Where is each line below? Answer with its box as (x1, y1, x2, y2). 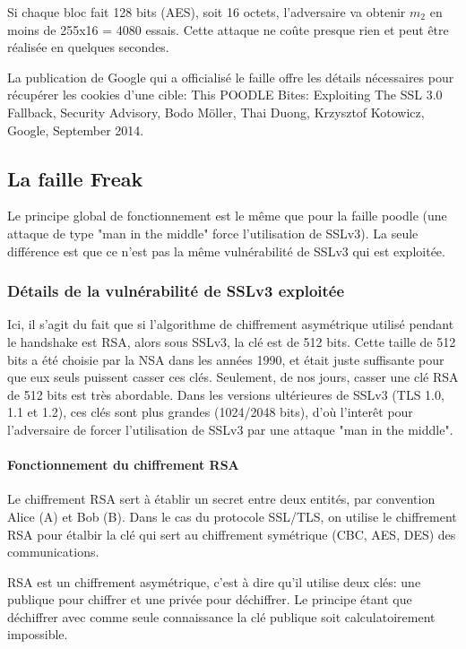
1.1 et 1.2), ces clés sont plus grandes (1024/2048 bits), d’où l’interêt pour (7, 402, 413, 421)
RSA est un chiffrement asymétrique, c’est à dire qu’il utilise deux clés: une (7, 572, 421, 591)
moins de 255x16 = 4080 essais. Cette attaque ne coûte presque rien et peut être (7, 20, 449, 39)
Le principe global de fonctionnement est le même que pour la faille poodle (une (7, 206, 447, 225)
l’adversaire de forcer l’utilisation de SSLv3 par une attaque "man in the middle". (7, 420, 453, 438)
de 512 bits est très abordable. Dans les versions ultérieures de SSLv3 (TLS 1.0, (7, 385, 444, 403)
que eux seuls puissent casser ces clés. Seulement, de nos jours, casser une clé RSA (7, 368, 459, 386)
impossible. (7, 625, 68, 644)
